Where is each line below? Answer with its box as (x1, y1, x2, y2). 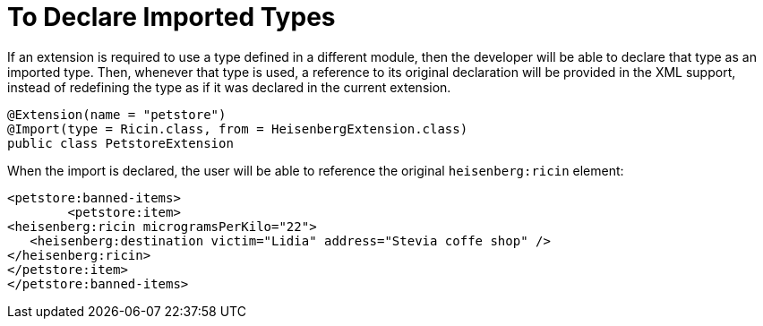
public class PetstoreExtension (7, 135, 234, 150)
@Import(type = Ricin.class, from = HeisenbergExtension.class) (7, 121, 468, 136)
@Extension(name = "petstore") (7, 107, 227, 122)
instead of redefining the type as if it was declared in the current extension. (7, 79, 451, 95)
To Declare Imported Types (7, 2, 336, 32)
